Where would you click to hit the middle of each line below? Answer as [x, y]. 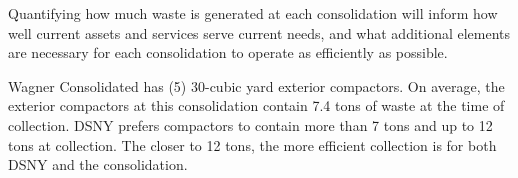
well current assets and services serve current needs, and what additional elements [259, 32]
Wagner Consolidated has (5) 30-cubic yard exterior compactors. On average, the [256, 85]
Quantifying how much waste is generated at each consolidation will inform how [253, 13]
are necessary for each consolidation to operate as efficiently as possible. [228, 52]
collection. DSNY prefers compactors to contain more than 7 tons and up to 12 [250, 124]
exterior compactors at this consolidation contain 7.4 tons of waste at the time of [256, 105]
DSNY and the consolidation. [98, 164]
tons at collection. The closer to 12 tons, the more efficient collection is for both [252, 144]
